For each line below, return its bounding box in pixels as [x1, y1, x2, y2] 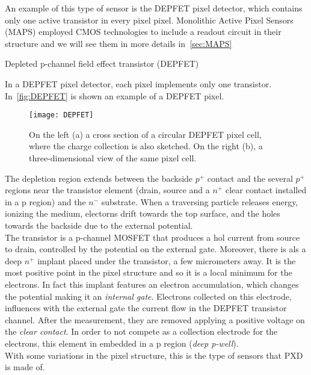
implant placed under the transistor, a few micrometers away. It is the [37, 254, 296, 267]
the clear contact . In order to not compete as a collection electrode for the [5, 325, 278, 338]
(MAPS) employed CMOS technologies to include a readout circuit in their [5, 25, 282, 38]
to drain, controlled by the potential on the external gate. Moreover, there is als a [5, 243, 306, 255]
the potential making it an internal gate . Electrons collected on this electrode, [5, 290, 292, 302]
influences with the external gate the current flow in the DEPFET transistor [5, 302, 287, 314]
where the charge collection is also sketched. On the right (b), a [29, 140, 263, 152]
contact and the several [207, 172, 293, 184]
